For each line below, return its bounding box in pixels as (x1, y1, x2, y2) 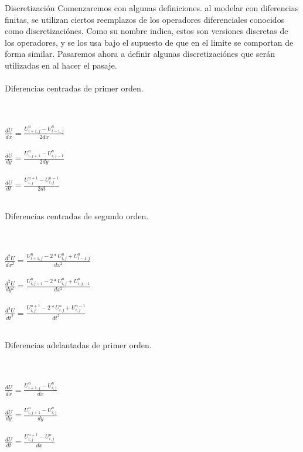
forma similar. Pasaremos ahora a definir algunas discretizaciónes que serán (5, 47, 275, 60)
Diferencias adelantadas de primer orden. (5, 339, 152, 351)
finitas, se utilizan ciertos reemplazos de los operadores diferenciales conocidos (5, 13, 285, 25)
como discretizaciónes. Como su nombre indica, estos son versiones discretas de (5, 25, 288, 37)
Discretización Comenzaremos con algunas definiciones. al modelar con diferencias (5, 2, 299, 13)
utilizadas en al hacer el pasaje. (5, 59, 117, 71)
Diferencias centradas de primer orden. (5, 82, 144, 94)
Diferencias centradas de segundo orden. (5, 209, 149, 222)
